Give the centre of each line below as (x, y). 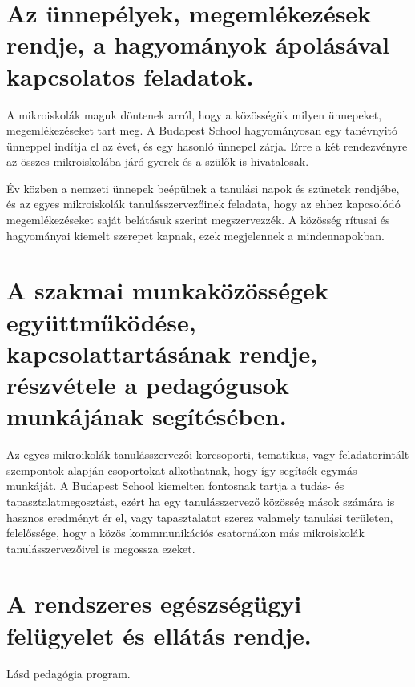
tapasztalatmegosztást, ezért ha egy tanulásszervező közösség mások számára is (201, 501)
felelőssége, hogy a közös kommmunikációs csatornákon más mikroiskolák (186, 533)
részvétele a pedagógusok (148, 384)
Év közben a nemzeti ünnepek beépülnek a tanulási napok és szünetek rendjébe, (203, 188)
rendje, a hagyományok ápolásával (198, 44)
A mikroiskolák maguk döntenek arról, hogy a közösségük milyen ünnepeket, (194, 114)
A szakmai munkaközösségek (167, 290)
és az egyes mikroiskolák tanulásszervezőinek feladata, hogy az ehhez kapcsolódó (203, 204)
